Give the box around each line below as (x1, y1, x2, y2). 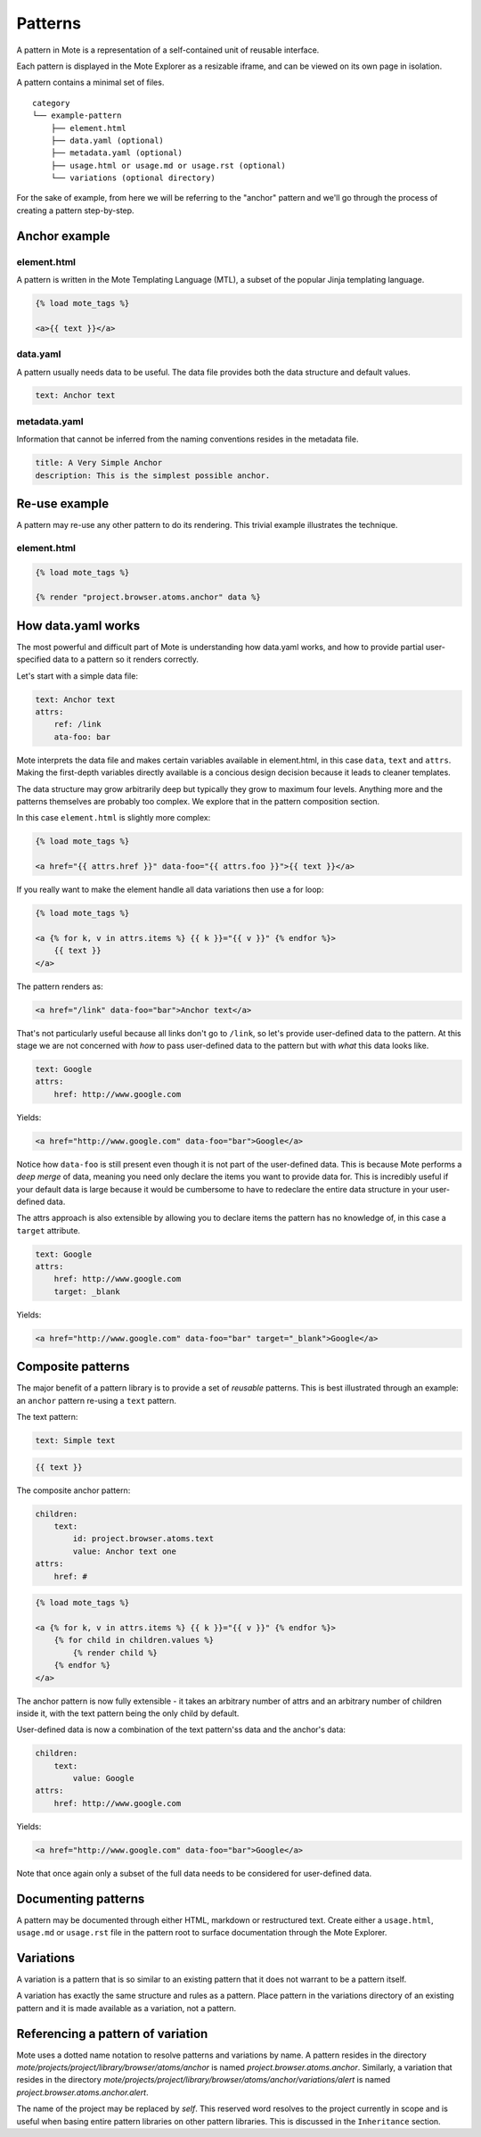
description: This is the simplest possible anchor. (35, 470, 271, 481)
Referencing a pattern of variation (16, 2026, 208, 2042)
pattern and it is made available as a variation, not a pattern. (16, 2002, 236, 2013)
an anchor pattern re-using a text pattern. (16, 1395, 177, 1406)
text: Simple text (35, 1436, 116, 1446)
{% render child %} (72, 1647, 158, 1658)
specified (16, 654, 51, 664)
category (32, 98, 70, 108)
